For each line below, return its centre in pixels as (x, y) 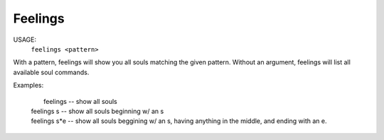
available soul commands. (51, 72)
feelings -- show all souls (80, 101)
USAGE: (25, 40)
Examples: (28, 86)
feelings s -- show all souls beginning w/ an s (97, 111)
